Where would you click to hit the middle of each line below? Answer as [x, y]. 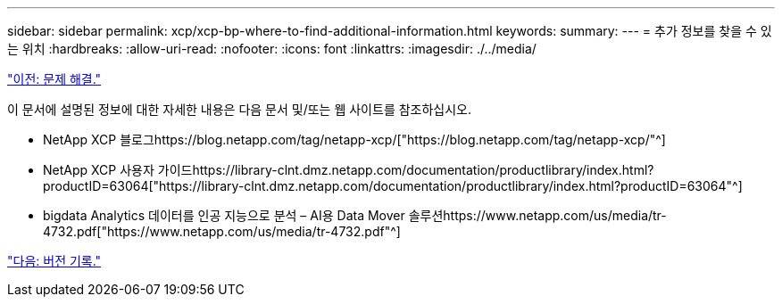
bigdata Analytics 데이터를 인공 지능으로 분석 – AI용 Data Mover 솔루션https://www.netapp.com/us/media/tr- [355, 215]
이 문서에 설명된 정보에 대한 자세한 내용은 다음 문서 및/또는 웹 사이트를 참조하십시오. [240, 109]
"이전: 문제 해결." [54, 79]
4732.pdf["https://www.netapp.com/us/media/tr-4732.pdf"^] [222, 231]
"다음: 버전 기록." [54, 261]
